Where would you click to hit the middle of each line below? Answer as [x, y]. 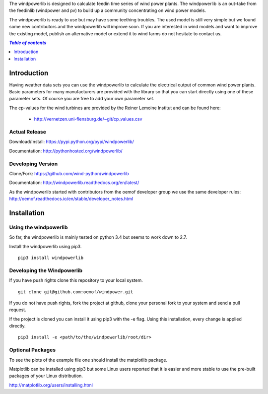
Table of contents [28, 43]
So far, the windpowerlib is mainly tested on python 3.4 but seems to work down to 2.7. [98, 237]
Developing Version [33, 164]
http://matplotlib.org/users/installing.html [51, 385]
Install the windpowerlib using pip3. [45, 246]
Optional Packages [33, 350]
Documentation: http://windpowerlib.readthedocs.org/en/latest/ [74, 183]
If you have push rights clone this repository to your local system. [76, 280]
